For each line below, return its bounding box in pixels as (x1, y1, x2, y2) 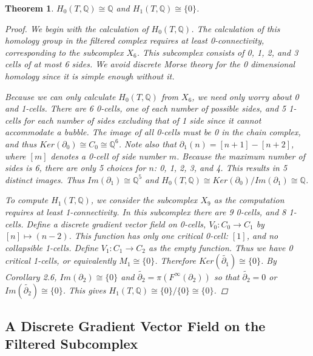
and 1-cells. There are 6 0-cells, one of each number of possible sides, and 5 (5, 102, 286, 115)
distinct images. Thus (5, 173, 85, 186)
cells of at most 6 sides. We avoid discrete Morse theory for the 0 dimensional (5, 58, 295, 70)
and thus (5, 137, 37, 150)
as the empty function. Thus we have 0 (148, 241, 293, 254)
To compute (5, 193, 49, 206)
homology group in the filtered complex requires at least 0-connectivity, (5, 34, 264, 47)
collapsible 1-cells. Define (5, 241, 98, 254)
